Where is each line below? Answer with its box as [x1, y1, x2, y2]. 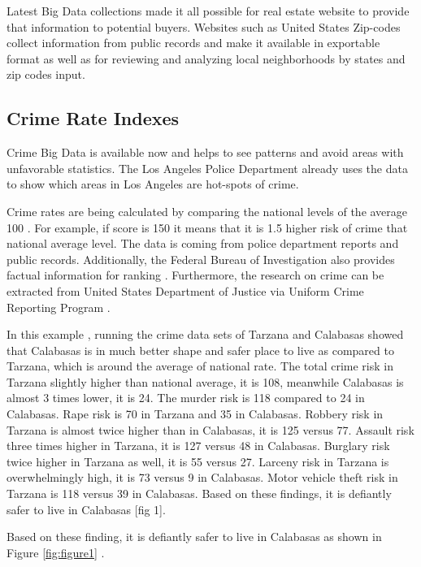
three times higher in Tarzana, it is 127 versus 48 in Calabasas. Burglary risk [7, 437, 390, 454]
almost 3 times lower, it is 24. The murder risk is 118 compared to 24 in [7, 389, 365, 406]
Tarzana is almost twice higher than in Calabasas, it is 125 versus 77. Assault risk [7, 421, 414, 438]
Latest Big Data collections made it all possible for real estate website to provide [7, 2, 410, 19]
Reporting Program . [7, 298, 111, 315]
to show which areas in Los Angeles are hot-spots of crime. [7, 175, 299, 193]
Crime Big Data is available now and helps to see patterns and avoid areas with [7, 144, 404, 161]
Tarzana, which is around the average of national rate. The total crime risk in [7, 357, 393, 374]
